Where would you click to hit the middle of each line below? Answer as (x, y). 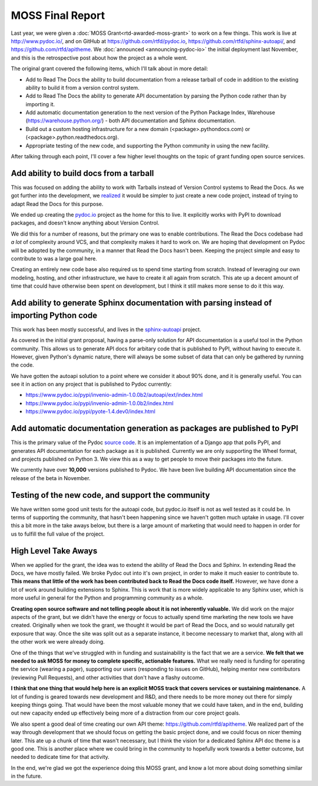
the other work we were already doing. (58, 642)
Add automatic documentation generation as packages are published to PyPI (155, 428)
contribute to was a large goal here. (54, 259)
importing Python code (54, 315)
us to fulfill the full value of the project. (58, 534)
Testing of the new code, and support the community (110, 495)
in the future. (26, 776)
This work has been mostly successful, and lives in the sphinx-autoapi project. (106, 329)
